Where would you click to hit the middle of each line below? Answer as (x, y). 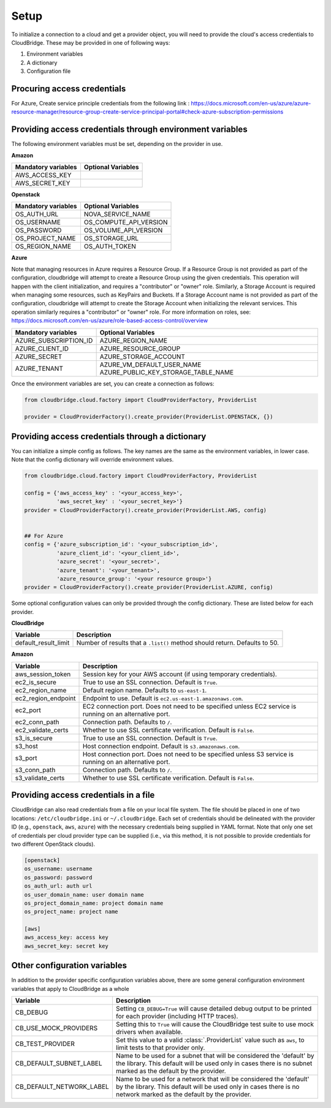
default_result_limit (42, 643)
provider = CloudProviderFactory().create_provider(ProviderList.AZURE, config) (149, 587)
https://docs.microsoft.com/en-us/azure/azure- (251, 104)
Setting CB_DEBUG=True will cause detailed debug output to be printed (214, 1009)
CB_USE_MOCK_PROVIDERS (56, 1028)
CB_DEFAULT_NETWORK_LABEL (62, 1087)
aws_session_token (43, 674)
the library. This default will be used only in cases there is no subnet (214, 1063)
